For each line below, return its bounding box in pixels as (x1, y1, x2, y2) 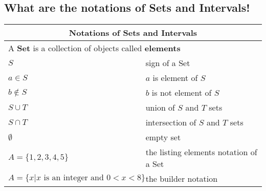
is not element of (151, 87, 212, 99)
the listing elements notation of (145, 146, 257, 158)
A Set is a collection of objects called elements (8, 42, 181, 54)
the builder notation (145, 173, 218, 185)
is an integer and (43, 174, 104, 182)
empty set (145, 131, 181, 143)
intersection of (145, 116, 196, 129)
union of (145, 101, 175, 114)
